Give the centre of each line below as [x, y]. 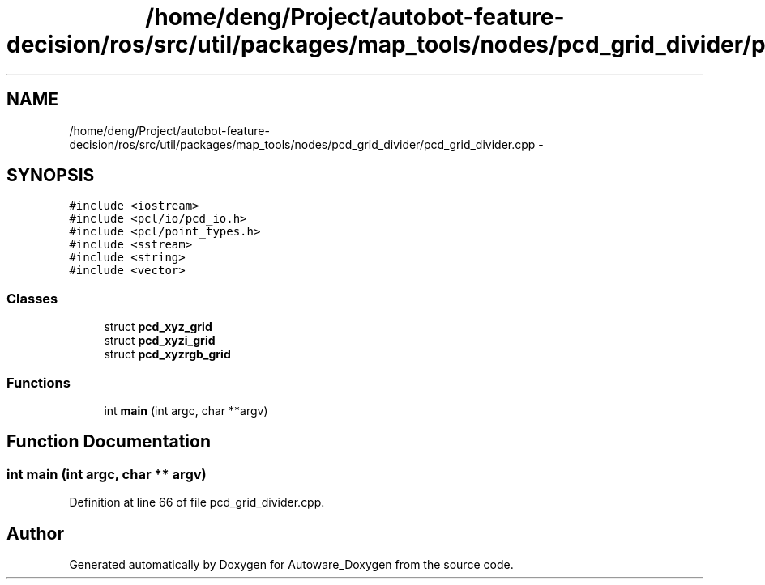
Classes [32, 298]
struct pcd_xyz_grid [158, 327]
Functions [38, 382]
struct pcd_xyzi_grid [160, 341]
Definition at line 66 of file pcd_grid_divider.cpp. [197, 502]
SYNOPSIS [51, 176]
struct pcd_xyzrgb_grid [167, 354]
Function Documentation [109, 442]
